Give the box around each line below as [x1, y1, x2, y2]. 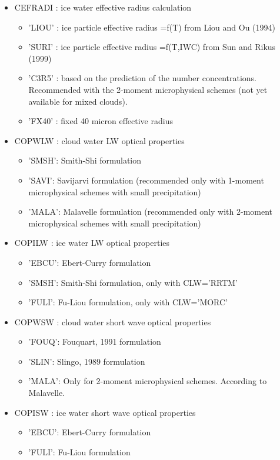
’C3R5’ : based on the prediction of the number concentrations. [28, 72, 257, 84]
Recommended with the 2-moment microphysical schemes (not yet [28, 83, 268, 95]
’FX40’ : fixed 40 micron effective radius [28, 115, 173, 127]
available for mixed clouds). [28, 95, 128, 107]
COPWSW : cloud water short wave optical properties [14, 315, 211, 328]
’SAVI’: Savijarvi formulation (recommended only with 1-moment [28, 174, 264, 186]
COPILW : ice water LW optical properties [14, 236, 170, 249]
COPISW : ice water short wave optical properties [14, 406, 196, 418]
